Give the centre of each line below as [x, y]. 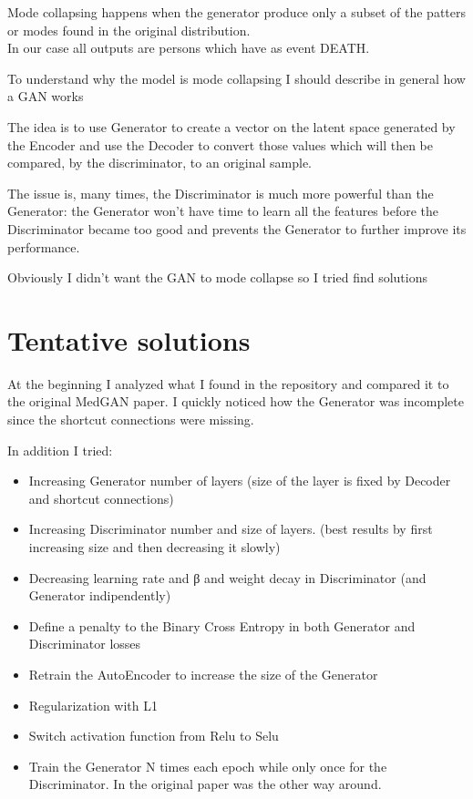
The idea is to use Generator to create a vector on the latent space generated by [231, 126]
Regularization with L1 [93, 705]
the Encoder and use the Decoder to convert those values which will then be [220, 144]
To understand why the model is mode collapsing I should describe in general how [236, 78]
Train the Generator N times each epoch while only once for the [208, 766]
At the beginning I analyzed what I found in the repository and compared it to [228, 383]
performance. [44, 246]
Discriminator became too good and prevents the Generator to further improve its [237, 228]
